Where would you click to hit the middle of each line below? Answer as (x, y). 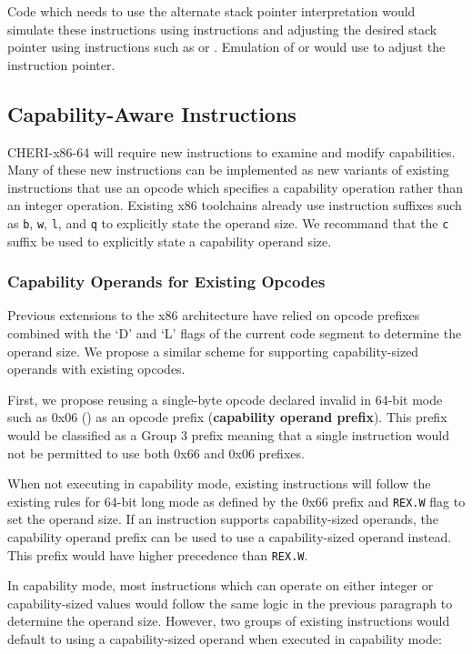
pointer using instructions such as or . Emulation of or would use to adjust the (226, 47)
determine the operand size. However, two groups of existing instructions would (229, 621)
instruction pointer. (61, 64)
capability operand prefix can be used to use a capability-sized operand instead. (230, 537)
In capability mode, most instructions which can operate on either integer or (221, 585)
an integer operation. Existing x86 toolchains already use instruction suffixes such (235, 205)
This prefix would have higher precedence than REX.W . (158, 554)
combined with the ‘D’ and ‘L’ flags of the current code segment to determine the (235, 333)
